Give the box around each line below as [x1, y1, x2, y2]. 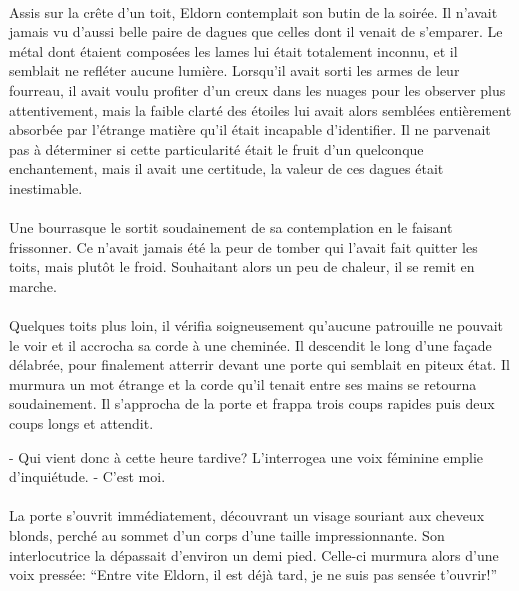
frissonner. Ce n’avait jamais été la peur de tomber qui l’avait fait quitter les [9, 236, 478, 257]
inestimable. [9, 177, 83, 198]
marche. [9, 275, 57, 296]
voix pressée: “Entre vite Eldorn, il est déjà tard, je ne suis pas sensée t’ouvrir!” [9, 564, 498, 585]
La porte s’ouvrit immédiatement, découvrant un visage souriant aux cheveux [9, 505, 485, 526]
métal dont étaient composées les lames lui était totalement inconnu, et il [9, 40, 458, 61]
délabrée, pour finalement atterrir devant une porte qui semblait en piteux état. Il [9, 354, 510, 375]
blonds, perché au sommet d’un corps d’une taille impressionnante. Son [9, 525, 445, 546]
